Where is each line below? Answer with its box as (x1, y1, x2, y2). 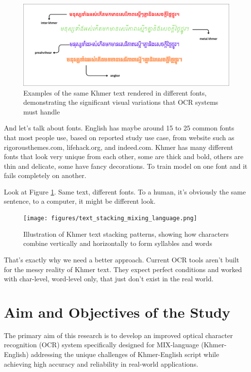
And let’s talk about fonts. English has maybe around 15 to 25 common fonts (4, 123, 234, 133)
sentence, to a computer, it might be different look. (4, 196, 156, 206)
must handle (23, 106, 60, 116)
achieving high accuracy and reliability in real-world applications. (4, 358, 199, 369)
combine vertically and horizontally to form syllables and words (23, 238, 212, 248)
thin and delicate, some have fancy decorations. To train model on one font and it (4, 161, 248, 171)
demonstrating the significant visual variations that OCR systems (23, 97, 218, 107)
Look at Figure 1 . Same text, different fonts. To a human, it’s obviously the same (4, 186, 246, 196)
